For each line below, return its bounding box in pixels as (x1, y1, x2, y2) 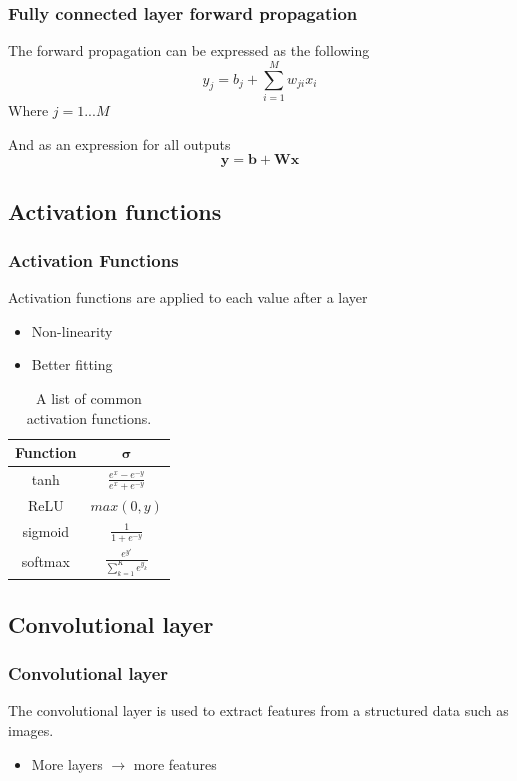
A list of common (36, 387, 142, 408)
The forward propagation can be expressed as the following (8, 40, 370, 61)
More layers (31, 753, 103, 774)
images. (8, 719, 54, 740)
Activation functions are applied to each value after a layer (8, 287, 368, 308)
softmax (21, 551, 70, 572)
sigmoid (22, 520, 70, 541)
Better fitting (31, 354, 113, 375)
